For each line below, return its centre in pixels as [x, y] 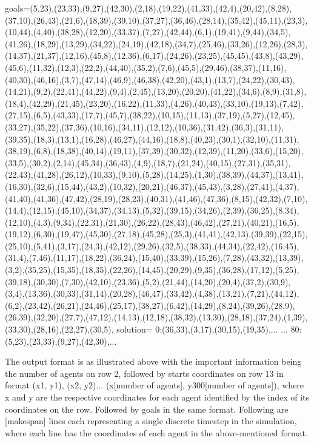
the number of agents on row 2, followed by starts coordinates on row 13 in [144, 373]
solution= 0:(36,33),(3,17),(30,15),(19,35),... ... [202, 329]
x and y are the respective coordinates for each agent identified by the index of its [157, 397]
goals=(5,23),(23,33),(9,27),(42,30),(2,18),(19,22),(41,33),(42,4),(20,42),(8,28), [149, 8]
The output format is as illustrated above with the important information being [153, 361]
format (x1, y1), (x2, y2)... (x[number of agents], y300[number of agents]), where [155, 385]
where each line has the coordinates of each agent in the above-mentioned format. [156, 432]
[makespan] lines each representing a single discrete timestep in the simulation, [151, 421]
